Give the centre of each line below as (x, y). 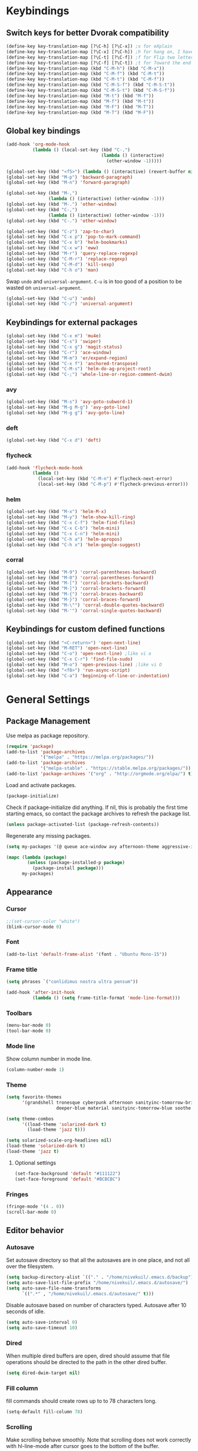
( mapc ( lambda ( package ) (37, 857)
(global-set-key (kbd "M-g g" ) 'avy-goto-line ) (66, 413)
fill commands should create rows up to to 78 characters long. (81, 1401)
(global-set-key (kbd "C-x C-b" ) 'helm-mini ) (63, 528)
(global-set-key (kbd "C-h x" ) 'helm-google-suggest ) (74, 545)
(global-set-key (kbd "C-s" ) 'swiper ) (54, 341)
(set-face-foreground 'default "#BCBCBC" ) (67, 1179)
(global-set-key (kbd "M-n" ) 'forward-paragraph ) (68, 183)
